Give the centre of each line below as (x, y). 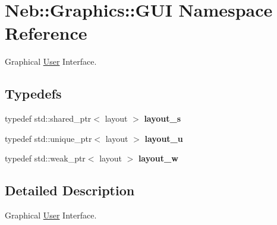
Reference (46, 33)
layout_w (158, 158)
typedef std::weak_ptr (45, 158)
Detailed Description (70, 190)
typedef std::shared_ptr (48, 118)
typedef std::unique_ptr (48, 138)
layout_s (163, 118)
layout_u (164, 138)
